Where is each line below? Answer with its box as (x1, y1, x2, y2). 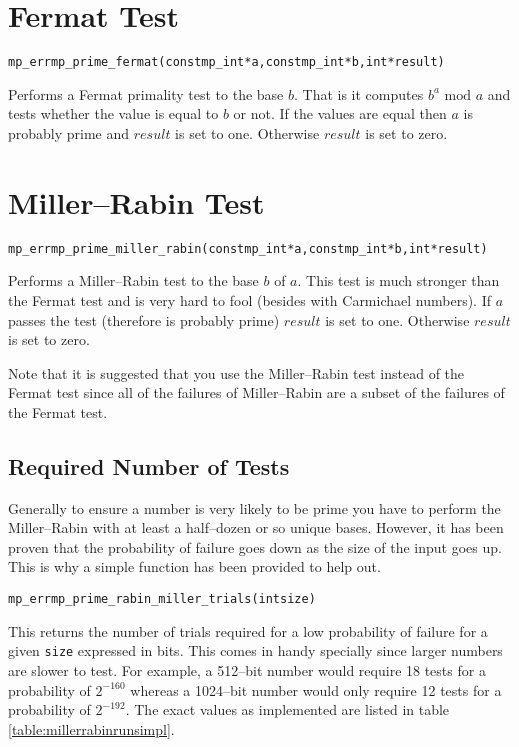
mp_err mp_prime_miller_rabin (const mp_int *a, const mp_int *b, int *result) (8, 241, 488, 256)
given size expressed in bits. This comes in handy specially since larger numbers (8, 640, 503, 661)
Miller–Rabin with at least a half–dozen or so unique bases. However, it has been (8, 517, 504, 538)
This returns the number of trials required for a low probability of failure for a (8, 620, 488, 641)
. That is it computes (294, 83, 424, 104)
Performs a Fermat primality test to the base (8, 83, 284, 104)
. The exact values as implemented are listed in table (125, 699, 450, 720)
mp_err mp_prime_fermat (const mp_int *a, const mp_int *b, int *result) (8, 55, 445, 70)
